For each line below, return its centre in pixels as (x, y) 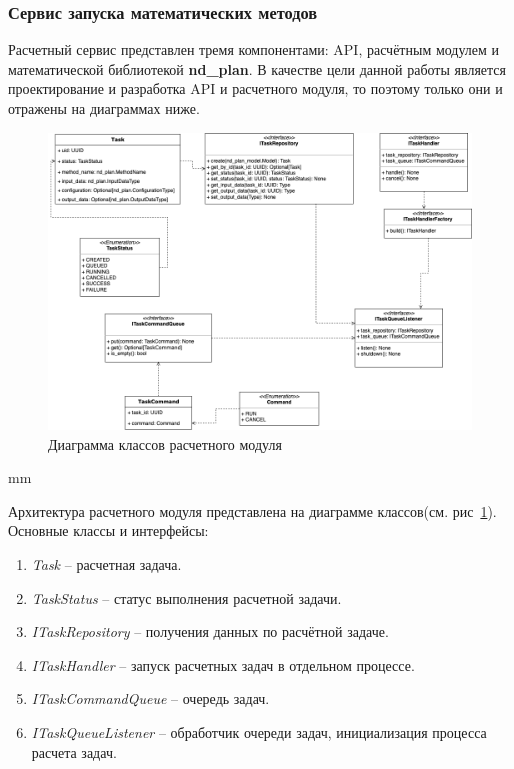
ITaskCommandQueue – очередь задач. (150, 698)
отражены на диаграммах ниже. (104, 108)
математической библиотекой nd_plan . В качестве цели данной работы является (257, 68)
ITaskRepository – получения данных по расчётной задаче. (210, 631)
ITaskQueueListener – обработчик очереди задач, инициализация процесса (259, 731)
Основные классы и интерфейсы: (108, 530)
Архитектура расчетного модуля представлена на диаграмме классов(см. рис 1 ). (252, 510)
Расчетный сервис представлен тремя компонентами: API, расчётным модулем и (254, 49)
